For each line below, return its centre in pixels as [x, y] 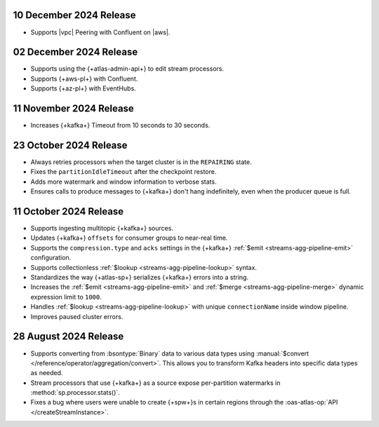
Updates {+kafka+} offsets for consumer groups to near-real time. [129, 238]
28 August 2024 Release [68, 337]
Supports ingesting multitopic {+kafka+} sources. [102, 229]
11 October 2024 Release [68, 211]
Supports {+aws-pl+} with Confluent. [84, 79]
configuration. [51, 258]
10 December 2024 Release [74, 15]
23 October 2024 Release [70, 145]
